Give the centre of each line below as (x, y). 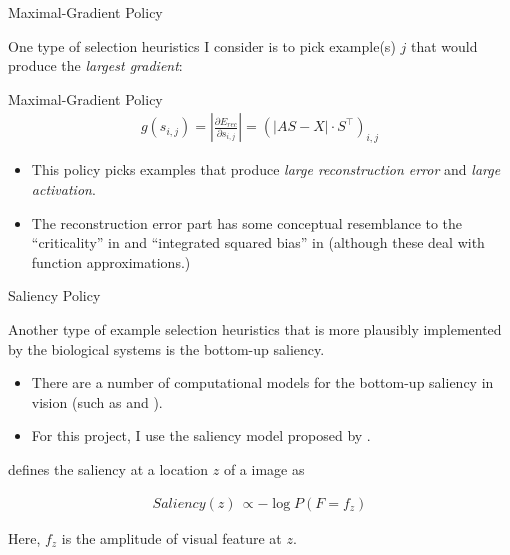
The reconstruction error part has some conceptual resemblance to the (247, 222)
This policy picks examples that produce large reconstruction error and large (266, 169)
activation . (63, 189)
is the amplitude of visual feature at (171, 537)
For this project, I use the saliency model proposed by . (201, 435)
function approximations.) (111, 261)
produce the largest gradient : (95, 65)
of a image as (264, 468)
